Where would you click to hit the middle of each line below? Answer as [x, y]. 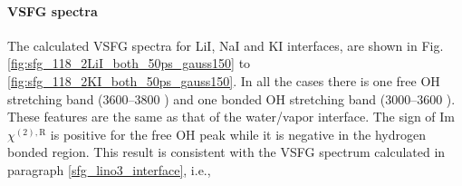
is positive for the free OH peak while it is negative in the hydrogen [238, 134]
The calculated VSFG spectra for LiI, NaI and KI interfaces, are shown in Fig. [226, 45]
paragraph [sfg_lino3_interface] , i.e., [109, 169]
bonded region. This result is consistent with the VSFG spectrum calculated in [226, 152]
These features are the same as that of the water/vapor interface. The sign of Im [231, 117]
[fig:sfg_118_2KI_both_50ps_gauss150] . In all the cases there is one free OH [224, 80]
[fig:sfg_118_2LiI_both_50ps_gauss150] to [129, 63]
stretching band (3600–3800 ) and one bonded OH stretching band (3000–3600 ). [231, 98]
